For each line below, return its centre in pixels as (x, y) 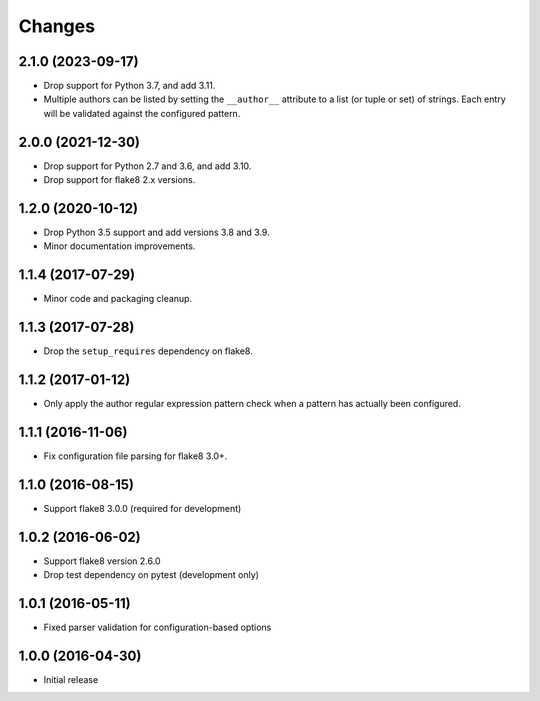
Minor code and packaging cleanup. (118, 299)
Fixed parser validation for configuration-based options (157, 627)
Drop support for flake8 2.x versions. (119, 180)
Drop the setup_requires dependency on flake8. (148, 351)
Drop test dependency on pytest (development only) (151, 575)
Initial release (71, 680)
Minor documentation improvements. (119, 246)
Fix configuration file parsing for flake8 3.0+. (135, 456)
